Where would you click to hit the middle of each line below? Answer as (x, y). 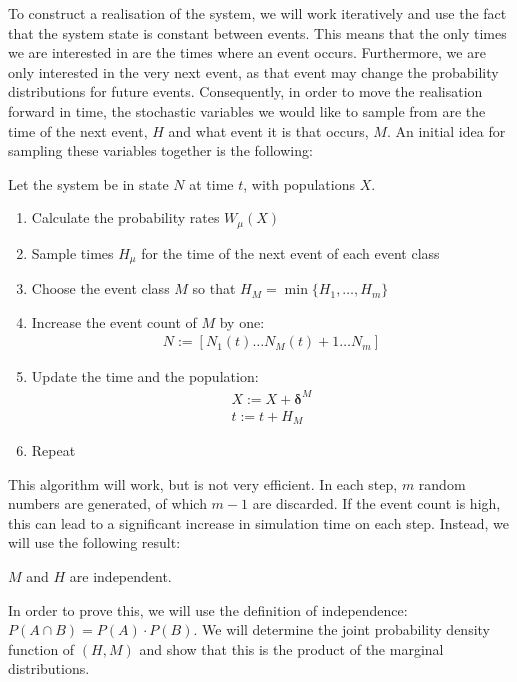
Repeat (53, 450)
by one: (242, 321)
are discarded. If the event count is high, (376, 503)
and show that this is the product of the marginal (291, 648)
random (442, 483)
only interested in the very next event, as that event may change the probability (253, 71)
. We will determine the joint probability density (341, 629)
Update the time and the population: (145, 376)
